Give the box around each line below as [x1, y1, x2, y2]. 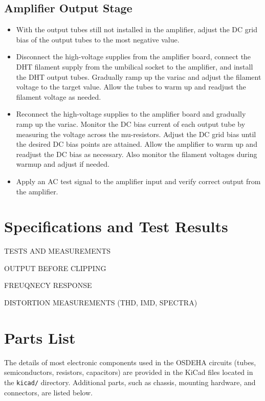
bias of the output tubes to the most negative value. [16, 34, 180, 44]
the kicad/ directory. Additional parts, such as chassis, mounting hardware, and [4, 376, 256, 387]
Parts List [4, 327, 76, 348]
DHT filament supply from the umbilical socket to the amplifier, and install [16, 61, 253, 72]
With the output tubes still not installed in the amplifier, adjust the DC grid [16, 24, 257, 35]
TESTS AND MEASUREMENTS [4, 246, 111, 256]
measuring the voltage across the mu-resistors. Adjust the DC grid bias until [16, 128, 256, 139]
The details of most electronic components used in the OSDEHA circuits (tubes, [4, 357, 256, 367]
